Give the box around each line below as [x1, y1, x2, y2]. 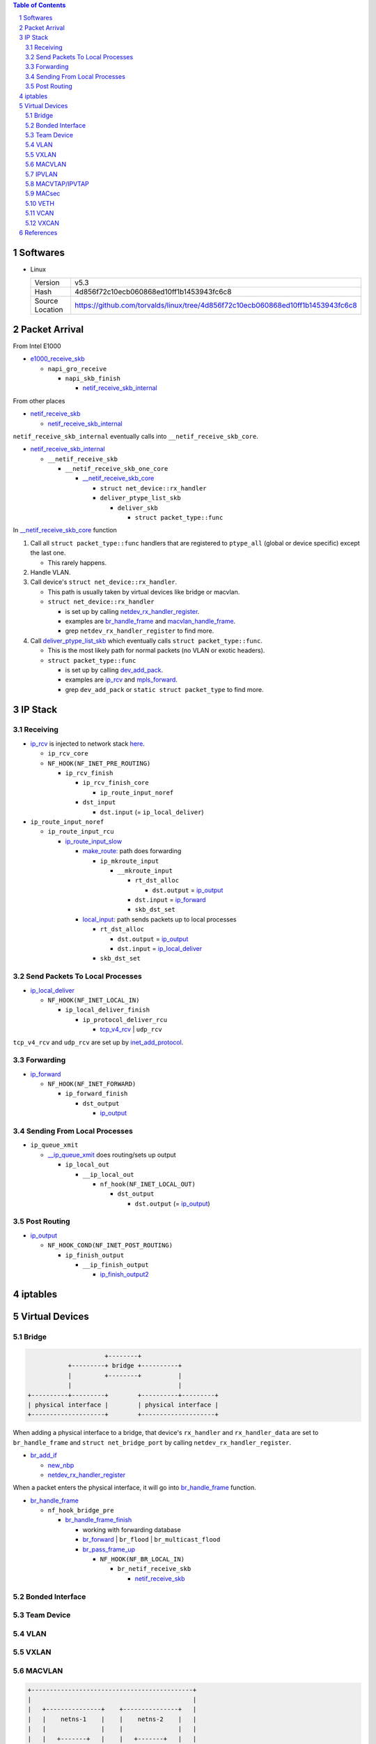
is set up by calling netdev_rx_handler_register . [65, 607, 200, 615]
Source [34, 296, 58, 306]
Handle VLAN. [30, 569, 71, 576]
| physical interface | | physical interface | [27, 1401, 219, 1408]
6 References [19, 228, 58, 236]
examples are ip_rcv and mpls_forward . [65, 675, 178, 684]
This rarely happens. [47, 558, 107, 566]
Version [34, 278, 60, 287]
